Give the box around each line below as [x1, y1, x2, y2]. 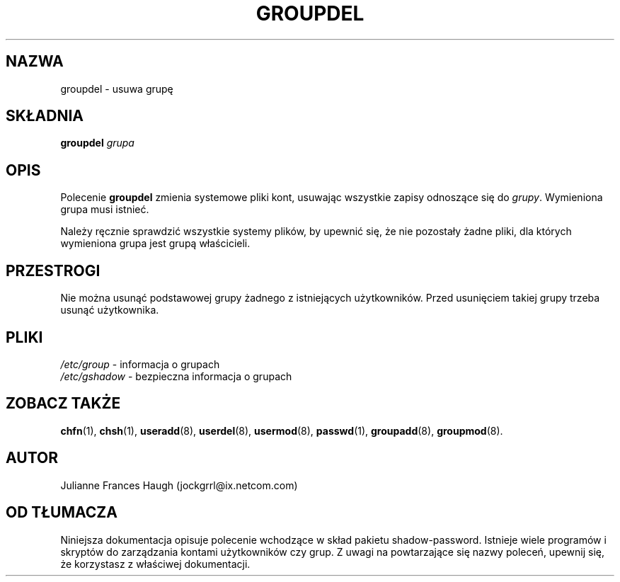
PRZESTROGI [6, 261, 101, 280]
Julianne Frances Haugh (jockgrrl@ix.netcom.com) [60, 479, 298, 491]
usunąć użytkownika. [60, 304, 159, 316]
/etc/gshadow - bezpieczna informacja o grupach [60, 370, 292, 382]
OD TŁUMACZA [6, 503, 117, 522]
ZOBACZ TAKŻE [6, 394, 121, 413]
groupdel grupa [60, 137, 134, 149]
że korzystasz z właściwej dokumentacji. [60, 557, 251, 570]
